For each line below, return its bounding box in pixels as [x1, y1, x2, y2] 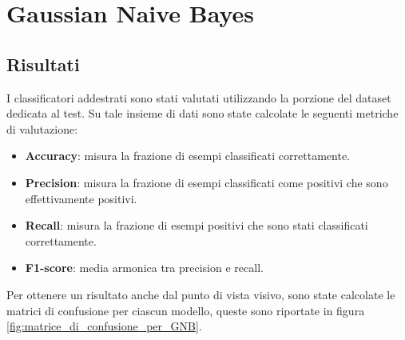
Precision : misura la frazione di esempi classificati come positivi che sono [25, 174, 388, 190]
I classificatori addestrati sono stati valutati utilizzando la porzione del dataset [6, 89, 391, 106]
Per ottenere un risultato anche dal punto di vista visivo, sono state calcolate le [6, 286, 395, 302]
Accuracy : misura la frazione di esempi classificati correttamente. [25, 147, 350, 164]
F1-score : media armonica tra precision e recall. [25, 259, 264, 276]
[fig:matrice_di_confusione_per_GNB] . [6, 318, 202, 334]
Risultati [6, 51, 80, 76]
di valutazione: [6, 120, 78, 137]
